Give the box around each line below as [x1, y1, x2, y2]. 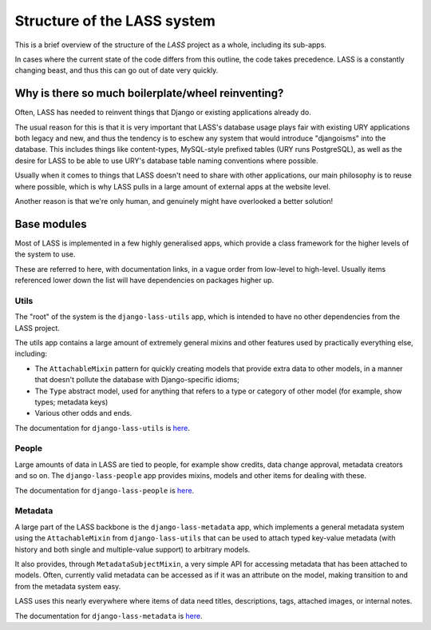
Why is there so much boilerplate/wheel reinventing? [14, 86, 284, 100]
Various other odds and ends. [34, 409, 132, 418]
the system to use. [14, 249, 76, 259]
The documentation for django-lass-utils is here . [14, 423, 191, 433]
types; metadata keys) [34, 397, 109, 407]
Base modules [14, 217, 87, 231]
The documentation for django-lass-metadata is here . [14, 611, 203, 620]
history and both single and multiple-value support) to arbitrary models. [14, 544, 251, 554]
